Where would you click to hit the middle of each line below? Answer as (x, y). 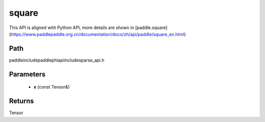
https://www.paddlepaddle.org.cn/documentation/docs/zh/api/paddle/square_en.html (97, 34)
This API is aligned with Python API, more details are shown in (72, 28)
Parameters (27, 74)
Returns (22, 101)
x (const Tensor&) (52, 87)
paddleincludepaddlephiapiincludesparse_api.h (57, 60)
